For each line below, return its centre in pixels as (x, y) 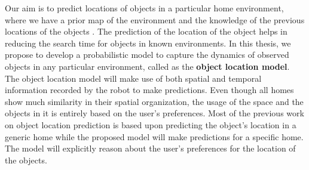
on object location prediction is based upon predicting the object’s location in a (151, 124)
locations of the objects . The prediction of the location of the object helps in (146, 31)
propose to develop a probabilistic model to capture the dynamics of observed (147, 55)
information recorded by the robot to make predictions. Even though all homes (149, 90)
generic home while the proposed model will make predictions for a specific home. (154, 136)
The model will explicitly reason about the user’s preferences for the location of (150, 148)
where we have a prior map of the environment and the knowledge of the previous (155, 19)
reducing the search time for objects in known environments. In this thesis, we (148, 43)
